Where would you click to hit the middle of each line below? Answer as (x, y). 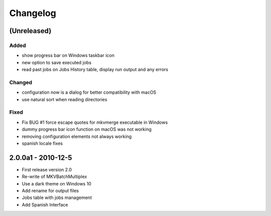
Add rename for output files (50, 191)
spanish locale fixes (42, 143)
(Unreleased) (30, 31)
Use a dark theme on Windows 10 (56, 183)
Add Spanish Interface (45, 204)
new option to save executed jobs (57, 62)
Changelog (33, 13)
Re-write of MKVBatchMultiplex (54, 177)
